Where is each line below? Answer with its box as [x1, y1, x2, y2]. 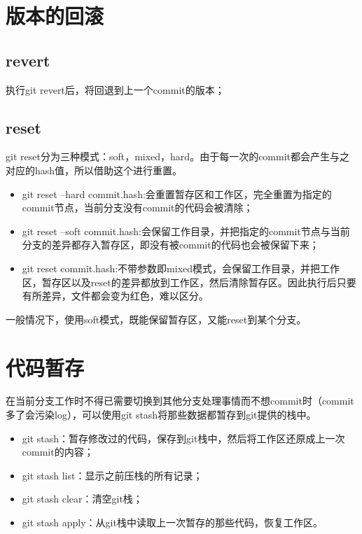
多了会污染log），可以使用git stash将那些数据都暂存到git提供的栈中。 [6, 407, 316, 422]
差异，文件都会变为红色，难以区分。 [41, 288, 209, 303]
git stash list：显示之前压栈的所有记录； [22, 468, 203, 482]
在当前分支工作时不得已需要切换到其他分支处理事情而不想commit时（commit [6, 393, 354, 408]
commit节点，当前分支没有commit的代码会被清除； [22, 200, 253, 215]
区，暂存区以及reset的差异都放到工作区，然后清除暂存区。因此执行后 [22, 274, 337, 289]
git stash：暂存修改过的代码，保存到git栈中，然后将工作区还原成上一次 [22, 430, 345, 445]
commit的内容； [22, 444, 94, 459]
